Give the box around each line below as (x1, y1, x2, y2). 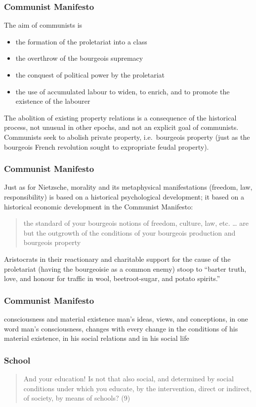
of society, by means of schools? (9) (23, 393, 130, 403)
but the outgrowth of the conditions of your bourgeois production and (23, 227, 236, 238)
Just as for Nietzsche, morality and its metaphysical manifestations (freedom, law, (4, 182, 253, 192)
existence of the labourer (15, 96, 90, 106)
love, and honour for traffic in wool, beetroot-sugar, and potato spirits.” (4, 273, 220, 284)
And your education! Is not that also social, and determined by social (23, 373, 234, 383)
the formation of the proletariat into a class (15, 36, 147, 46)
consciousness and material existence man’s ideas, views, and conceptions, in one (4, 313, 248, 324)
